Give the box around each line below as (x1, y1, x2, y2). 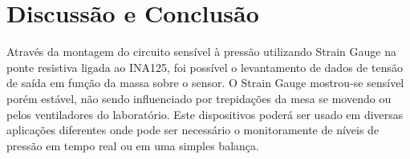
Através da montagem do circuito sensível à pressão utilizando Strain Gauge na (6, 43, 396, 60)
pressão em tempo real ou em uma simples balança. (6, 137, 259, 153)
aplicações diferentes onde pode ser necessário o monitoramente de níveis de (6, 121, 380, 138)
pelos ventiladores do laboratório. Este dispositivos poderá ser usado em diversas (6, 105, 404, 122)
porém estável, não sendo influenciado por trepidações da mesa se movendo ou (6, 89, 392, 106)
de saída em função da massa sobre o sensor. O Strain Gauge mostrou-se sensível (6, 74, 404, 91)
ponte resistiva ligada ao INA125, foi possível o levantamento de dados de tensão (6, 58, 403, 75)
